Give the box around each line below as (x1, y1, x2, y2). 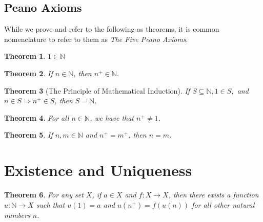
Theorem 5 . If (4, 129, 53, 140)
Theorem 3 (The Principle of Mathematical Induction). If (4, 85, 190, 96)
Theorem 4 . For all (4, 112, 69, 123)
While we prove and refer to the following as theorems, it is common (4, 24, 219, 34)
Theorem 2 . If (4, 68, 53, 78)
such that (36, 199, 65, 210)
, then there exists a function (168, 189, 259, 200)
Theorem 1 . (4, 51, 46, 61)
